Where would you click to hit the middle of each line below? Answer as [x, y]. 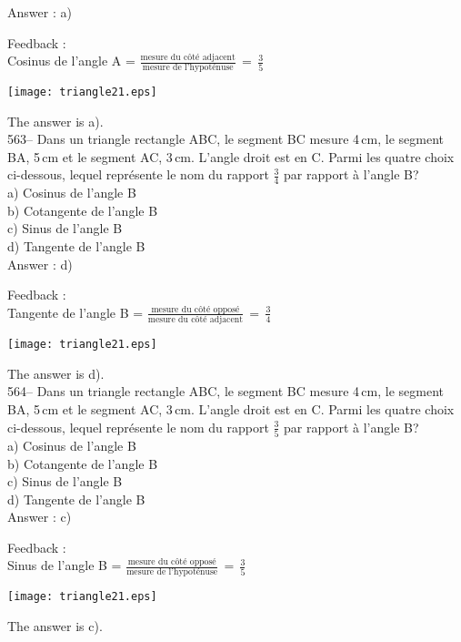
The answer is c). [55, 625]
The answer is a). [55, 121]
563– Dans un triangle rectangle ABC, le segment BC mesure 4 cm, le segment [226, 139]
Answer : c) [40, 517]
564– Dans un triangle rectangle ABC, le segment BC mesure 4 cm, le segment [226, 391]
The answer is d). [56, 373]
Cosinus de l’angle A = [71, 61]
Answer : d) [40, 264]
